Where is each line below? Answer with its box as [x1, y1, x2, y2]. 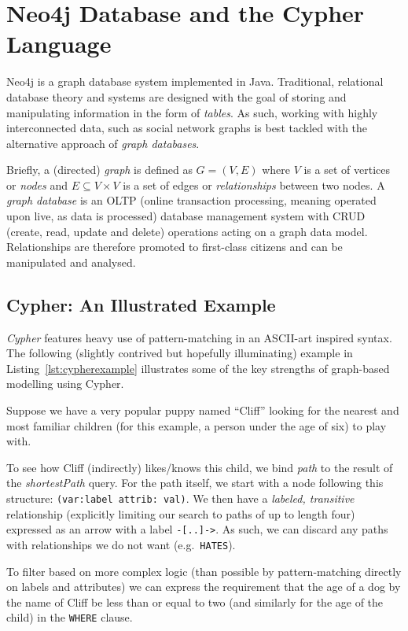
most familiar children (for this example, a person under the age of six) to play [6, 417, 387, 434]
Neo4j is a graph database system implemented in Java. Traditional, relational [6, 73, 384, 90]
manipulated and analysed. [6, 253, 136, 270]
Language [6, 28, 112, 60]
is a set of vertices [303, 161, 390, 178]
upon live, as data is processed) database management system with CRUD [6, 208, 366, 224]
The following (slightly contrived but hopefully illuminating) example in [6, 345, 353, 361]
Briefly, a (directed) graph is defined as [6, 161, 193, 178]
